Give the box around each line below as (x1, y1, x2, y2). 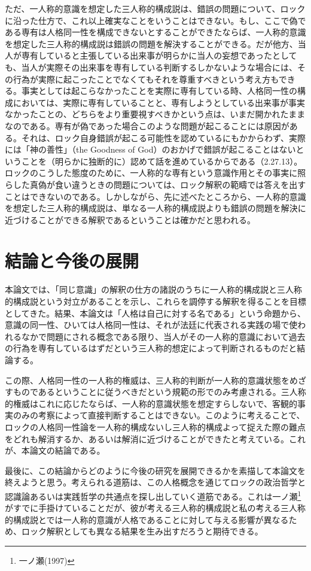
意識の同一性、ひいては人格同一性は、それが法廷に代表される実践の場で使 (5, 318, 298, 331)
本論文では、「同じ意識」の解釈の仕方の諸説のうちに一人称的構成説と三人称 (5, 283, 302, 296)
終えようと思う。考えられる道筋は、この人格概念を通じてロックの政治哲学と (5, 476, 306, 488)
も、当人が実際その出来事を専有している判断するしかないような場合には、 (5, 60, 297, 73)
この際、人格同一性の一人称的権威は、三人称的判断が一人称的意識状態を (5, 373, 289, 386)
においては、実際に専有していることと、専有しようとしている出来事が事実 (13, 96, 305, 108)
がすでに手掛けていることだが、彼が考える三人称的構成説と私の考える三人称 (5, 502, 306, 514)
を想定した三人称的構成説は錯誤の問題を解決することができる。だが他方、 (5, 37, 298, 50)
